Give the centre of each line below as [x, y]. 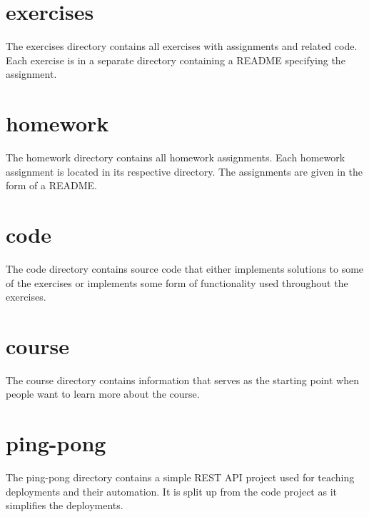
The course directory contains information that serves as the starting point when [182, 380]
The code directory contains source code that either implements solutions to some [185, 268]
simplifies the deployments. [65, 505]
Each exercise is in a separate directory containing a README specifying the [176, 60]
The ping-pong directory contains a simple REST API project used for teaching [180, 477]
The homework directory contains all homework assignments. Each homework [176, 157]
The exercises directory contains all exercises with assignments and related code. [182, 46]
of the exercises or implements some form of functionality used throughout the [177, 282]
